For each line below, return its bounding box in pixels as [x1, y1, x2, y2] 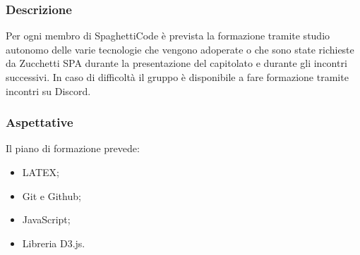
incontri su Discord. [6, 83, 91, 98]
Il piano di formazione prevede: [6, 141, 140, 156]
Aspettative [6, 113, 73, 131]
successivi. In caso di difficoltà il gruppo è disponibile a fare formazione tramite [6, 70, 349, 84]
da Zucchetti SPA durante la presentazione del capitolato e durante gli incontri [6, 56, 347, 70]
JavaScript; [22, 212, 71, 227]
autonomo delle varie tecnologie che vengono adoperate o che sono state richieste [6, 42, 354, 56]
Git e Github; [22, 188, 81, 203]
